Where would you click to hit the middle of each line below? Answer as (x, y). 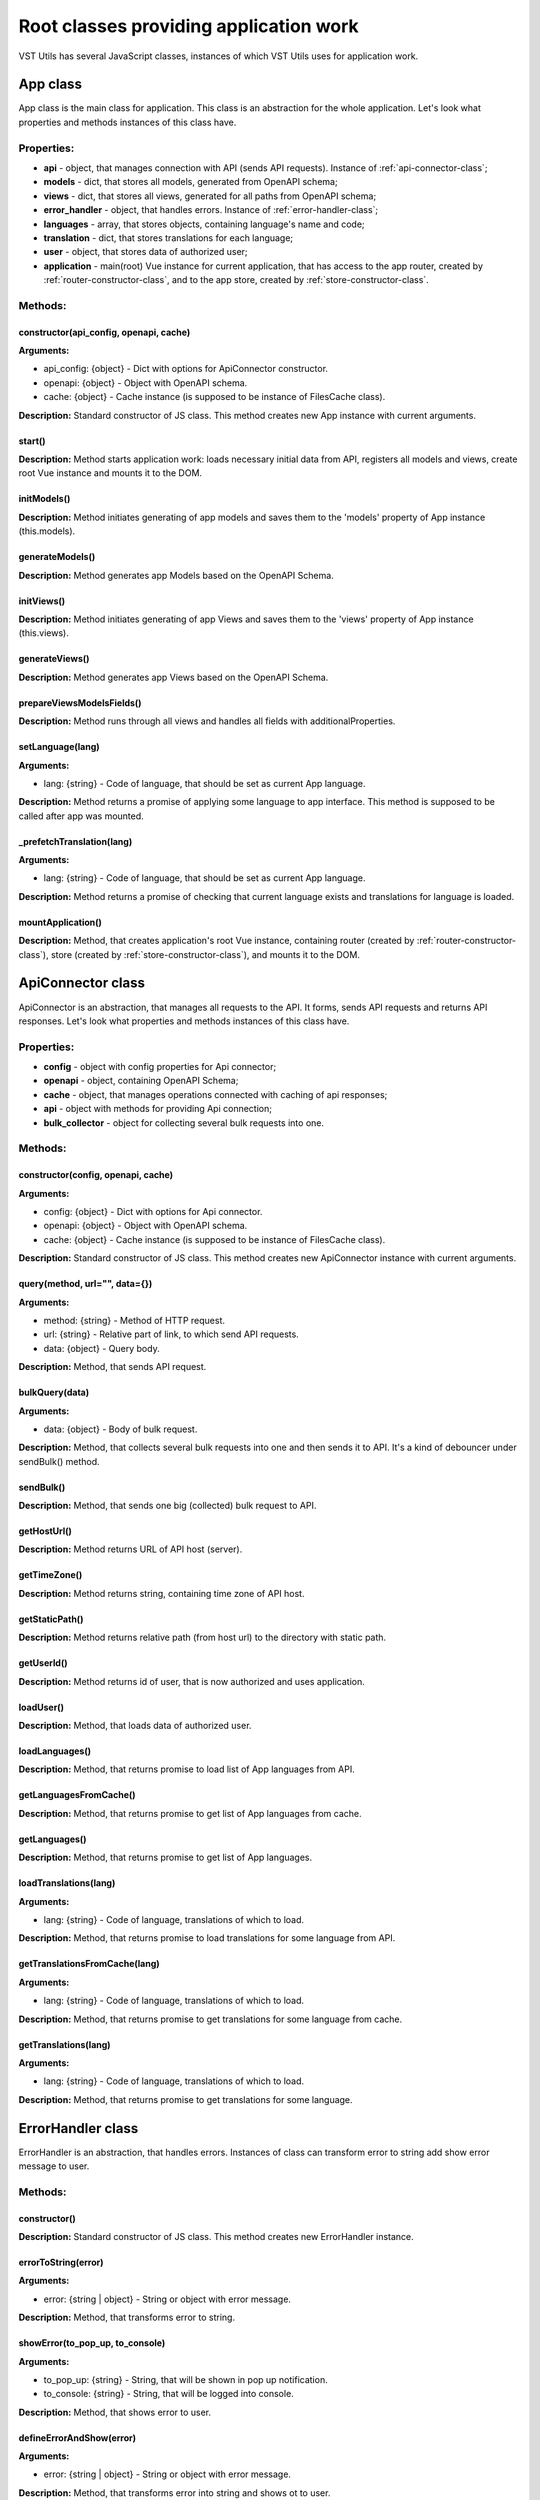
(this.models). (47, 531)
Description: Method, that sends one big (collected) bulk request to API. (167, 1506)
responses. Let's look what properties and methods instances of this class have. (184, 1021)
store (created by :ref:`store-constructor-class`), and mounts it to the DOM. (205, 954)
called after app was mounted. (81, 816)
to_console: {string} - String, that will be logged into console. (168, 2394)
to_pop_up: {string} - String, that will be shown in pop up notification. (186, 2379)
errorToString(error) (61, 2262)
